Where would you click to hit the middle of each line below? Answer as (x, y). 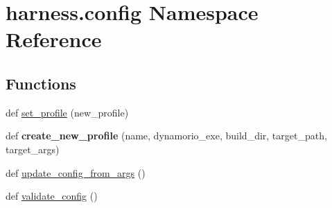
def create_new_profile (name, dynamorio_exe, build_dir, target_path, (166, 136)
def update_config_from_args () (76, 172)
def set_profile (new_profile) (67, 112)
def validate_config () (52, 196)
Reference (54, 39)
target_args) (33, 149)
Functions (41, 83)
